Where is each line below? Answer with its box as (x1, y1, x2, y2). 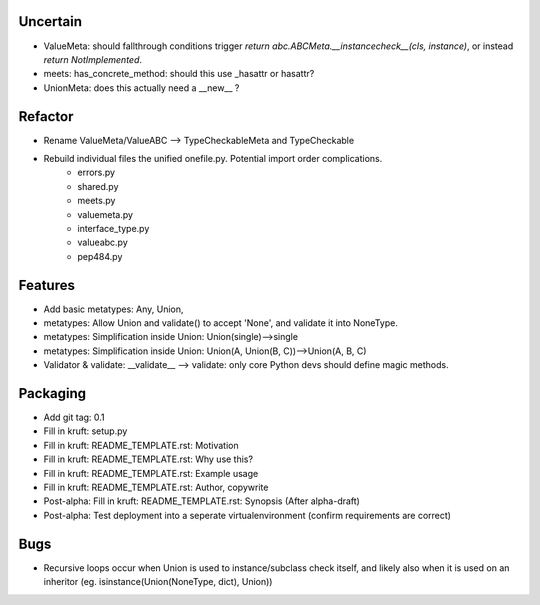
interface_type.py (77, 222, 150, 234)
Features (18, 276, 75, 294)
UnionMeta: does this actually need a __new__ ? (43, 81, 240, 94)
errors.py (77, 166, 115, 179)
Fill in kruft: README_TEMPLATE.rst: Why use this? (43, 453, 254, 465)
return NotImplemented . (43, 53, 143, 65)
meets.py (77, 195, 116, 207)
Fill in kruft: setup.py (43, 425, 128, 437)
